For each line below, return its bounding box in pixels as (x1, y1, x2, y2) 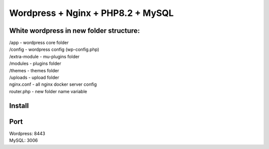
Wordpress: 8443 (9, 130, 46, 137)
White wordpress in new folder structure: (9, 26, 140, 35)
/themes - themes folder (9, 67, 59, 73)
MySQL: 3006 (9, 138, 38, 144)
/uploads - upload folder (9, 75, 59, 81)
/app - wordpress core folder (9, 40, 69, 46)
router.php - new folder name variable (9, 88, 87, 94)
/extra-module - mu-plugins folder (9, 53, 80, 59)
